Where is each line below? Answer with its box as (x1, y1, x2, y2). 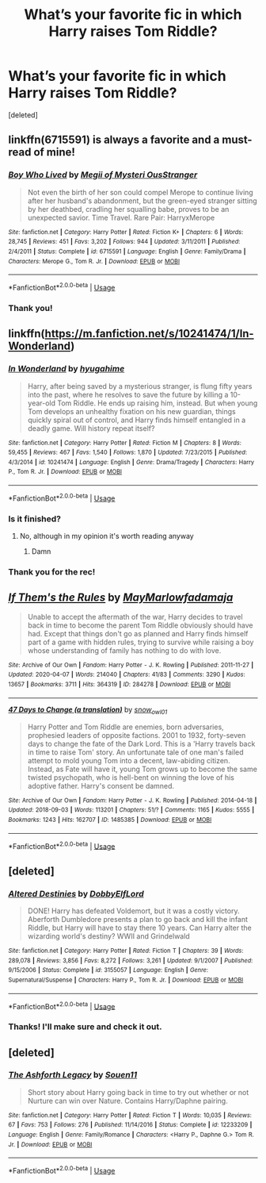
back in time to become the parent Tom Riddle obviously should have (27, 620, 253, 630)
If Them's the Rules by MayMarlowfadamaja (8, 591, 234, 605)
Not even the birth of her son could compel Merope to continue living (27, 187, 253, 197)
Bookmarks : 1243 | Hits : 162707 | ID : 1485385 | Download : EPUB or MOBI (8, 816, 212, 824)
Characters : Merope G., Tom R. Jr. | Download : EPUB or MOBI (8, 257, 180, 265)
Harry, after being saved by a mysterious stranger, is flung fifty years (27, 381, 253, 390)
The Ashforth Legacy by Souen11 (8, 1070, 138, 1081)
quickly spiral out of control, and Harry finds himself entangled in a (27, 415, 246, 424)
